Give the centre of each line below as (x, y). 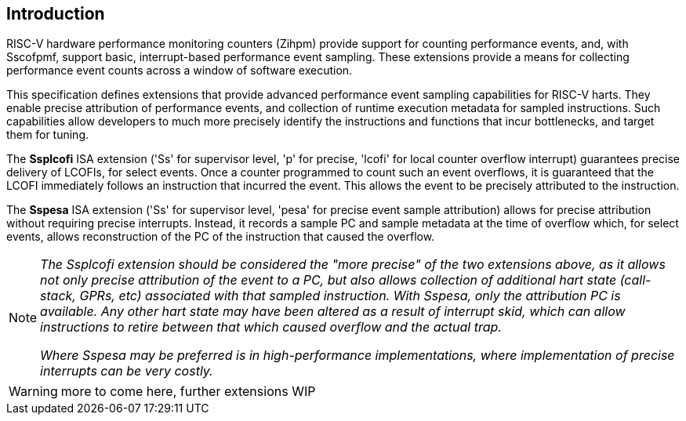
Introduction (56, 14)
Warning (33, 392)
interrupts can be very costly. (127, 371)
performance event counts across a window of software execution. (180, 71)
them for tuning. (48, 135)
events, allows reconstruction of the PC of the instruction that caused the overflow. (221, 237)
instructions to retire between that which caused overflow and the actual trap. (271, 327)
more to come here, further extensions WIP (188, 392)
